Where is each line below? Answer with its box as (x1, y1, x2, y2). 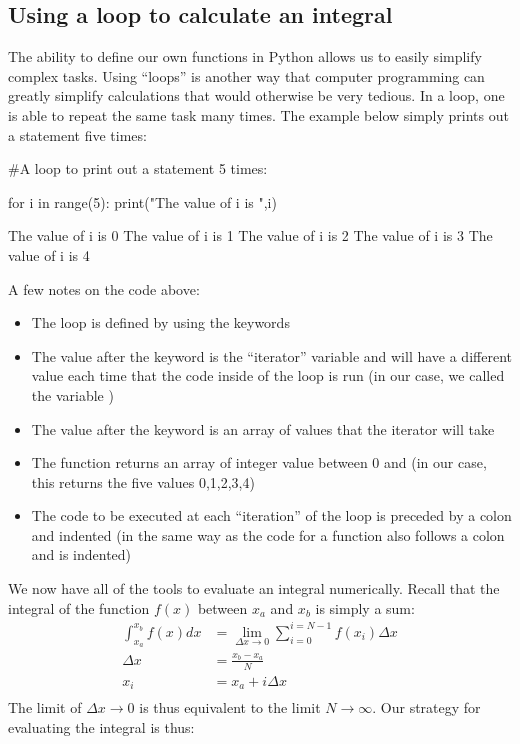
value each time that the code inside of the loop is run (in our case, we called (31, 365, 505, 386)
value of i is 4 (8, 244, 90, 265)
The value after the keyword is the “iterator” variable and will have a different (31, 345, 512, 366)
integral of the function (8, 597, 150, 618)
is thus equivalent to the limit (139, 697, 321, 718)
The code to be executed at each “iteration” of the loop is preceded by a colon (31, 505, 512, 526)
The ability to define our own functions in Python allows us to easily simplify (8, 46, 482, 67)
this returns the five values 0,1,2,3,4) (31, 471, 255, 492)
